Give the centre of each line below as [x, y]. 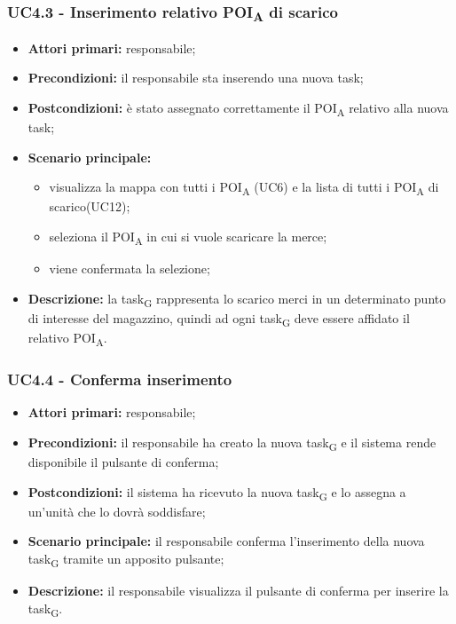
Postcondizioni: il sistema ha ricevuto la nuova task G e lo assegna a [217, 493]
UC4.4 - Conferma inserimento [120, 379]
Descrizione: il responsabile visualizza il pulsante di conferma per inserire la [238, 590]
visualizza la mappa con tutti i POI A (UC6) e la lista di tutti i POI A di [244, 188]
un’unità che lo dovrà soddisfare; [117, 511]
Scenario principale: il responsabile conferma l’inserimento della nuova [226, 541]
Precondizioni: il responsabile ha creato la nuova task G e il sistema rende [232, 443]
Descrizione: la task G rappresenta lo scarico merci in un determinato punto [237, 299]
